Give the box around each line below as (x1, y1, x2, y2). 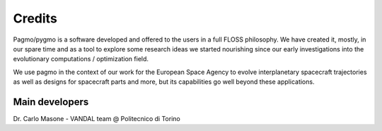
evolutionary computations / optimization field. (13, 55, 149, 63)
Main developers (13, 96, 89, 108)
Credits (13, 11, 58, 26)
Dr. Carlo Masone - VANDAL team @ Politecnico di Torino (13, 115, 180, 123)
